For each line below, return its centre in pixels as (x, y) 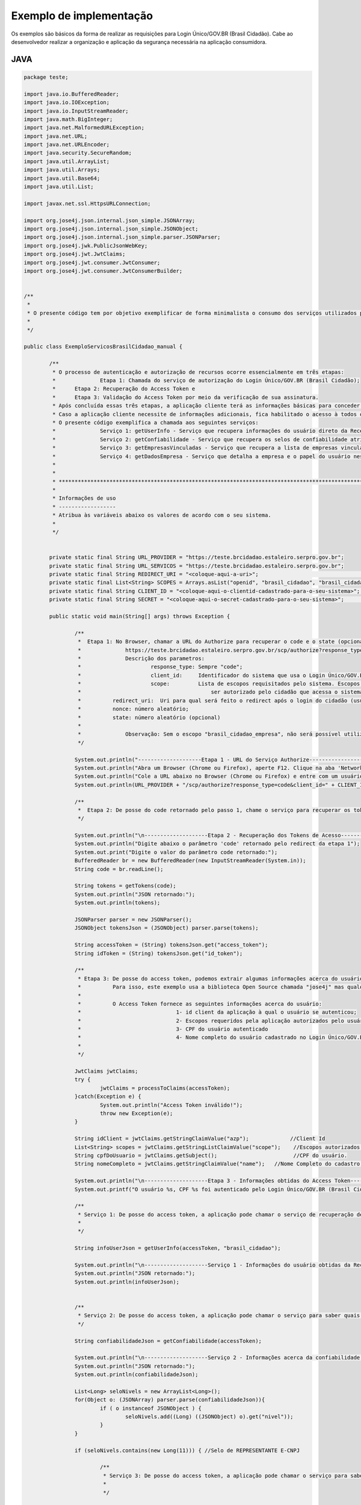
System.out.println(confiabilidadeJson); (136, 1375)
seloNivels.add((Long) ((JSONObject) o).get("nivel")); (210, 1417)
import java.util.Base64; (62, 178)
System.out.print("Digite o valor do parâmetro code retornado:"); (176, 852)
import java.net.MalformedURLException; (84, 128)
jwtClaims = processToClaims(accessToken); (165, 1088)
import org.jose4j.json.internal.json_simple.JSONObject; (111, 228)
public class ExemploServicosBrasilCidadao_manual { (103, 347)
